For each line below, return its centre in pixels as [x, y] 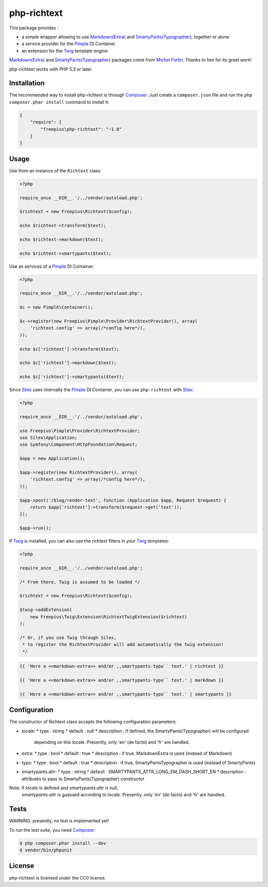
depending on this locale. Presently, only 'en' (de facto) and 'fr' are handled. [112, 742]
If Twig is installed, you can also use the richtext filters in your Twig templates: [89, 541]
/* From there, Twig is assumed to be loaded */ [80, 582]
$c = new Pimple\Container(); [56, 307]
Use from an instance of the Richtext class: [55, 170]
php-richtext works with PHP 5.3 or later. [51, 69]
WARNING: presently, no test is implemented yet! [59, 821]
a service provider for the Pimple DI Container [68, 44]
